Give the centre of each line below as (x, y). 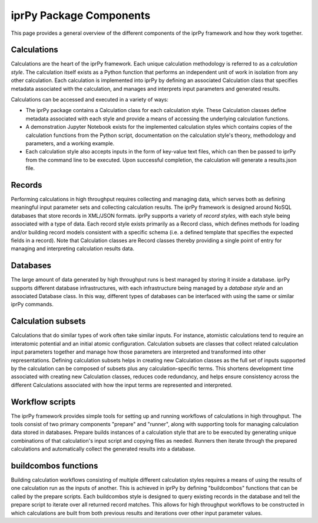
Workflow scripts (43, 402)
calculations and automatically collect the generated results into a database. (103, 449)
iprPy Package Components (81, 15)
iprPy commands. (32, 305)
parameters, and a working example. (70, 143)
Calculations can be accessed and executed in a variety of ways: (90, 100)
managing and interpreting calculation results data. (73, 249)
